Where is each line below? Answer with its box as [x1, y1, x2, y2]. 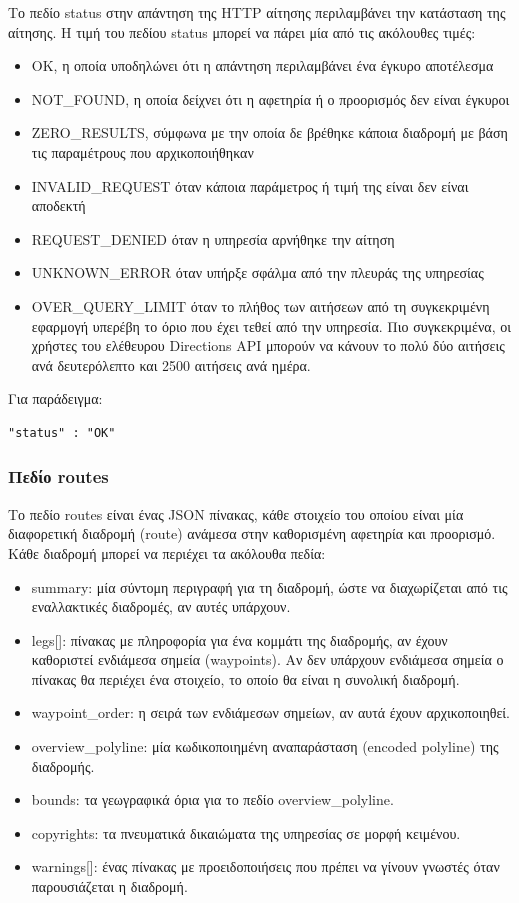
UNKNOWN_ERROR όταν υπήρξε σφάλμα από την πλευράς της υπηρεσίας [31, 262, 484, 283]
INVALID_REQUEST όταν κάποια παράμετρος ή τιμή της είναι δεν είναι [31, 175, 469, 196]
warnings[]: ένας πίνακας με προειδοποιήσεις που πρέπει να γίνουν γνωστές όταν [31, 856, 500, 877]
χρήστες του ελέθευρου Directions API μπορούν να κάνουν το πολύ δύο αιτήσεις [31, 335, 505, 356]
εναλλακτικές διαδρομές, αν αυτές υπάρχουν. [31, 596, 291, 617]
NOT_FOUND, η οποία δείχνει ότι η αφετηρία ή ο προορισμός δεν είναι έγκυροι [31, 88, 510, 109]
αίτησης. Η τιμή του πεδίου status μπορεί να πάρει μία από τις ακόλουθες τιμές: [8, 21, 476, 42]
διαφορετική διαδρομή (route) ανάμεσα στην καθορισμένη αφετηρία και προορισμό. [8, 523, 496, 544]
